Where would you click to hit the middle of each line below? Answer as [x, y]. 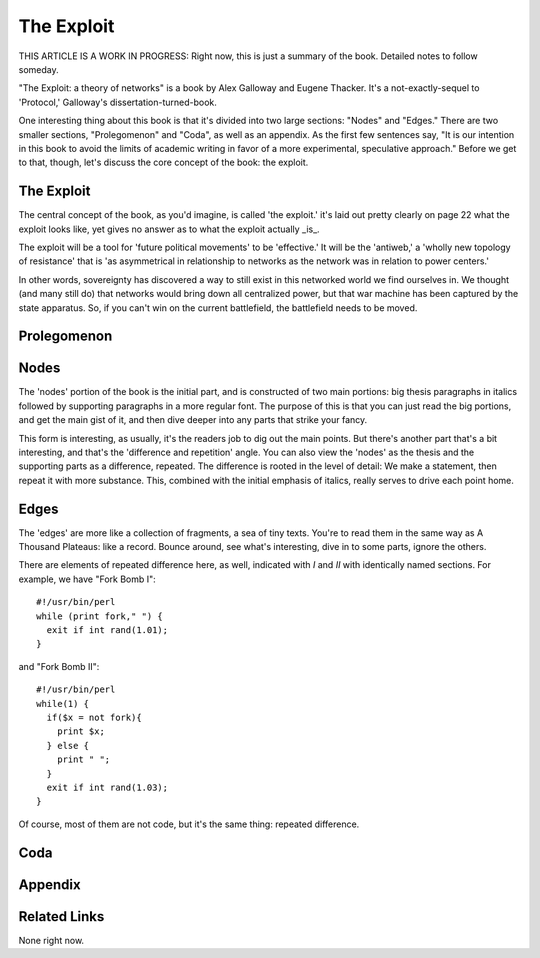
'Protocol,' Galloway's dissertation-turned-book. [117, 102]
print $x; [80, 731]
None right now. [51, 940]
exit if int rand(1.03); [107, 787]
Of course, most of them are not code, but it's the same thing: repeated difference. [189, 824]
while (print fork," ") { [100, 616]
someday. [38, 69]
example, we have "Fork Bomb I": [87, 579]
